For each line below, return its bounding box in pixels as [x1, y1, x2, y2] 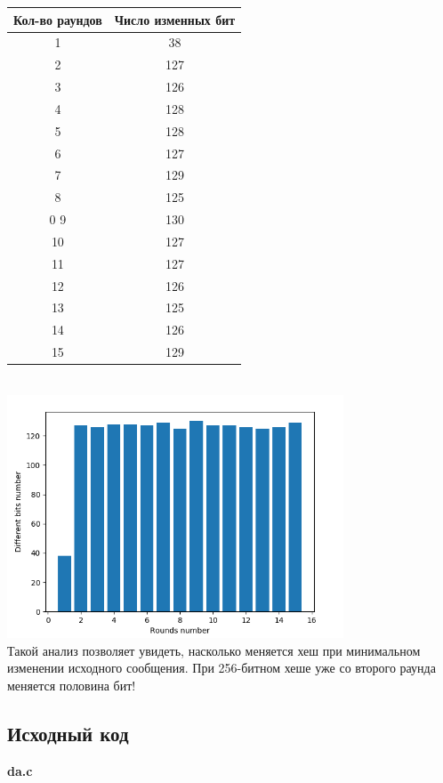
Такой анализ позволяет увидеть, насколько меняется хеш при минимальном [7, 641, 421, 659]
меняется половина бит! [7, 675, 136, 694]
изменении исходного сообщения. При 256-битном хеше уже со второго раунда [7, 658, 436, 677]
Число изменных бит [114, 10, 236, 28]
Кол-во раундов [13, 10, 102, 28]
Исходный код [7, 719, 129, 747]
